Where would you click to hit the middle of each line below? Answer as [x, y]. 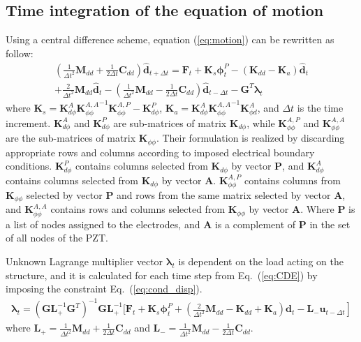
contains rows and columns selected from [138, 209]
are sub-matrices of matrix [170, 122]
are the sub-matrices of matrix [71, 138]
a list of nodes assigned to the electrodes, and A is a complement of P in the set [178, 224]
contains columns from [293, 180]
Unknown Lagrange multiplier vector [84, 261]
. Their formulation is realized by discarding [250, 138]
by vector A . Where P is [302, 209]
